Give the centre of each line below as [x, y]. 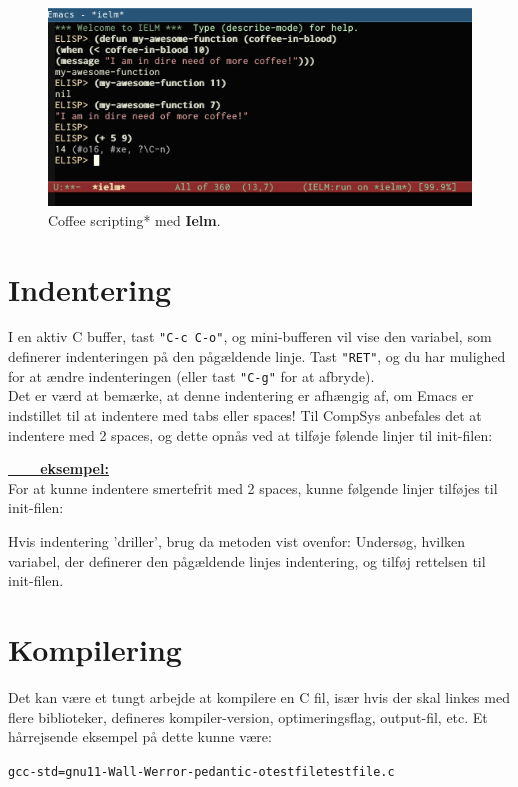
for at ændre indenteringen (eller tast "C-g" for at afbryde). [191, 375]
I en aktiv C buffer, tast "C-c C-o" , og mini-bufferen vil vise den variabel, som [250, 336]
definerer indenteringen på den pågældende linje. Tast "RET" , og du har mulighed [257, 356]
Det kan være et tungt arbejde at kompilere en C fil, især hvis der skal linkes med [259, 696]
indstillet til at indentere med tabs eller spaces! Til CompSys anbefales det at [245, 415]
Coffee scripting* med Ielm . [134, 219]
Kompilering [95, 648]
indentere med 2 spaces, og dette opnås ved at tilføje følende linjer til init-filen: [250, 434]
